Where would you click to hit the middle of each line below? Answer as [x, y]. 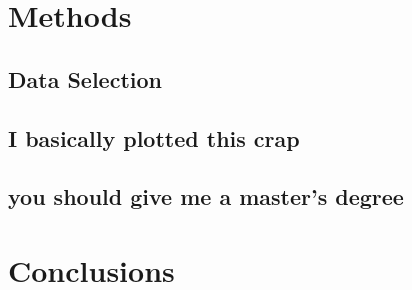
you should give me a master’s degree [206, 196]
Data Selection [85, 78]
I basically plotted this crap [154, 137]
